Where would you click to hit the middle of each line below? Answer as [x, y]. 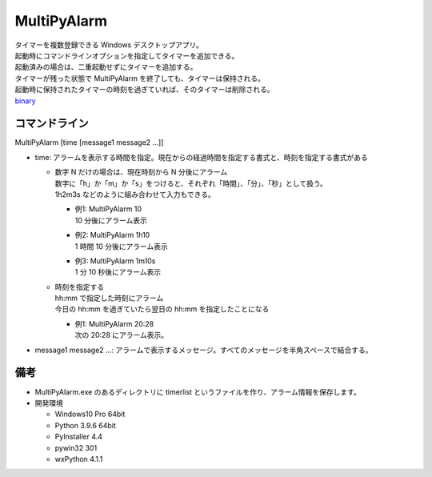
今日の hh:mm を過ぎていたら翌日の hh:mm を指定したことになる [162, 309]
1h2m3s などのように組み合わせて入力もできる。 [135, 194]
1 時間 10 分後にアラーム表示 [121, 246]
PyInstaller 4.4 [79, 437]
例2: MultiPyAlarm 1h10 [112, 235]
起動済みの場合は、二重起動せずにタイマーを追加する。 [106, 67]
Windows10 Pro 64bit [90, 414]
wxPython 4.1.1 [79, 459]
